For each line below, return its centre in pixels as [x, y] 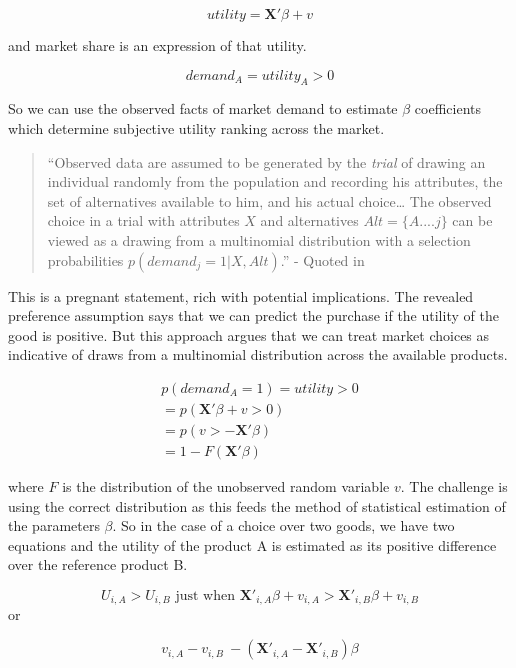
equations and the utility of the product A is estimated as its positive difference [252, 544]
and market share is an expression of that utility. [157, 45]
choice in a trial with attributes [143, 220]
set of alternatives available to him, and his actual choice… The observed [269, 200]
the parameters [54, 525]
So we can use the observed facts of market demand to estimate [203, 108]
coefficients [448, 108]
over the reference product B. [98, 564]
